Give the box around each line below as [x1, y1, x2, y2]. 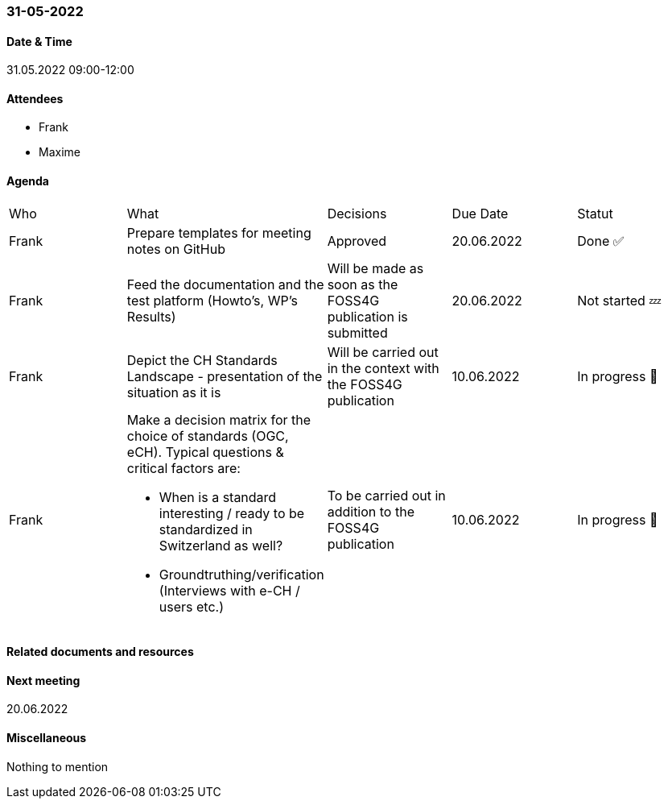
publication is [327, 308, 408, 325]
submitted [327, 324, 388, 341]
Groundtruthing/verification [159, 566, 324, 583]
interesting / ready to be [159, 504, 305, 521]
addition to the [327, 503, 414, 520]
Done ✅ [577, 232, 625, 249]
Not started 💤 [577, 292, 662, 309]
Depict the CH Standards [126, 351, 278, 368]
